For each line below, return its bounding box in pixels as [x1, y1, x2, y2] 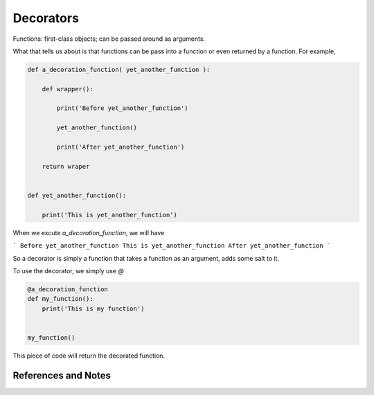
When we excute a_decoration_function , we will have [12, 228, 165, 237]
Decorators [12, 10, 80, 26]
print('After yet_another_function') [56, 143, 185, 151]
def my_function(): [27, 295, 93, 303]
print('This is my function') [42, 304, 145, 313]
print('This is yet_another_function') [42, 211, 178, 219]
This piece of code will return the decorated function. [12, 351, 166, 360]
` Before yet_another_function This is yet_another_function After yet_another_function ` [12, 242, 331, 250]
